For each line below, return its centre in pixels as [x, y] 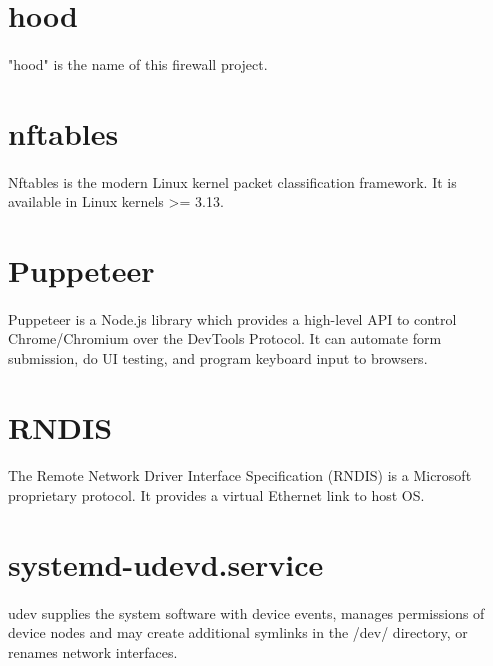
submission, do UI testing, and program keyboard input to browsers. [218, 357]
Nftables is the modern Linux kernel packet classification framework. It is [232, 181]
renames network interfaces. [93, 651]
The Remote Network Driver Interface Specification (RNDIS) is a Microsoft [240, 475]
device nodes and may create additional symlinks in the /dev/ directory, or [238, 632]
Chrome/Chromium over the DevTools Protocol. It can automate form [225, 338]
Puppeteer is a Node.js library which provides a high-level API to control [232, 318]
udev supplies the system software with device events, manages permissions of [246, 612]
